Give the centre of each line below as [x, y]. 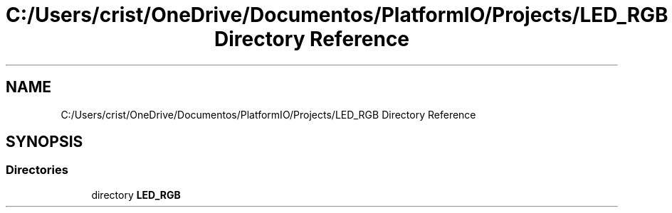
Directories [37, 170]
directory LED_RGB [136, 195]
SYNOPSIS [44, 142]
